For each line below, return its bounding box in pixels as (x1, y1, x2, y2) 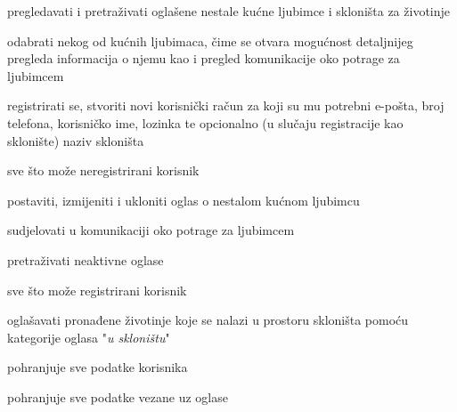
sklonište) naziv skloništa (7, 131, 144, 149)
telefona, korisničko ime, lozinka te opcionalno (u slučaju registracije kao (7, 113, 404, 132)
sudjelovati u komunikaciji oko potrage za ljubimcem (7, 221, 295, 239)
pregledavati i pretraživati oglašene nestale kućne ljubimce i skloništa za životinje (7, 2, 451, 20)
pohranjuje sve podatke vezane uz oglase (7, 387, 228, 406)
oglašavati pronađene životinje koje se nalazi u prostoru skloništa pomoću (7, 311, 409, 329)
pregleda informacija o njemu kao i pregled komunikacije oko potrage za (7, 49, 400, 68)
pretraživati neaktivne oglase (7, 250, 164, 269)
